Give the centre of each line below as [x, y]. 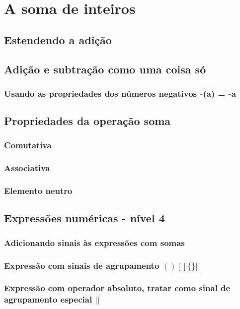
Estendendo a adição [58, 39]
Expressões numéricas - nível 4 [84, 218]
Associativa [27, 168]
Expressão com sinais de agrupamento [82, 265]
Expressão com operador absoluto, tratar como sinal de [117, 288]
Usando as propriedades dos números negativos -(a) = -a [120, 93]
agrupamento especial [48, 299]
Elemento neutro [38, 191]
